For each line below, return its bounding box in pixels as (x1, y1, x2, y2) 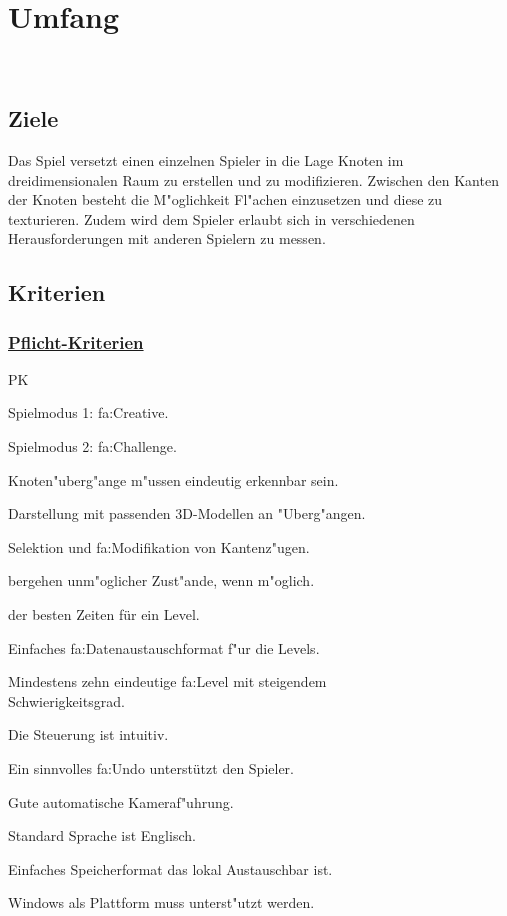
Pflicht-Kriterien (8, 329, 144, 354)
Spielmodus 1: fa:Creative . (8, 402, 169, 423)
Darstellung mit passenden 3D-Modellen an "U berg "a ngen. (8, 503, 366, 524)
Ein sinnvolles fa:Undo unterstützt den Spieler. (8, 758, 295, 779)
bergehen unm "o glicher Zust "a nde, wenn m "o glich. (8, 570, 315, 591)
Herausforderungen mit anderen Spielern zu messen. (8, 228, 326, 249)
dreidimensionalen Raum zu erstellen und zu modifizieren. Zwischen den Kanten (8, 169, 499, 190)
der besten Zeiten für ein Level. (8, 604, 200, 625)
